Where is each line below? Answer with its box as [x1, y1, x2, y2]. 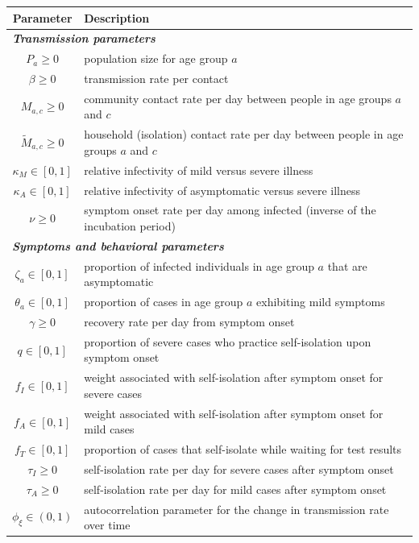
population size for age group [84, 50, 228, 67]
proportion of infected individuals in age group [84, 257, 314, 274]
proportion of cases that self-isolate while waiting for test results [84, 441, 402, 458]
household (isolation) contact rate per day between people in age [84, 126, 404, 143]
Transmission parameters [12, 30, 156, 47]
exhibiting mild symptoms [256, 293, 385, 310]
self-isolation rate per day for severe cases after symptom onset [84, 461, 394, 477]
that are [327, 257, 367, 274]
